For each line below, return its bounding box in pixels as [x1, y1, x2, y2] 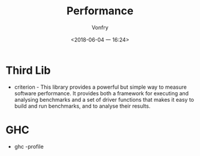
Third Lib [5, 64, 51, 77]
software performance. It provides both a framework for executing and [14, 89, 189, 96]
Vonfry [91, 24, 109, 31]
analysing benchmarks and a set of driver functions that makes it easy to [14, 96, 194, 103]
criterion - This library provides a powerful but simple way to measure [14, 83, 187, 91]
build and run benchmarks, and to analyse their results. [14, 102, 151, 110]
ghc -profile [14, 143, 44, 150]
